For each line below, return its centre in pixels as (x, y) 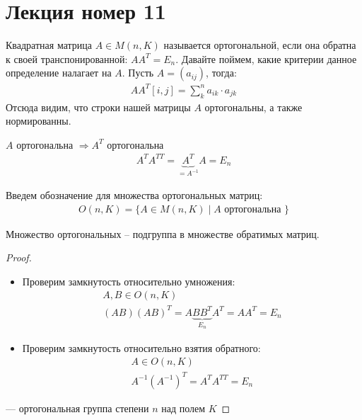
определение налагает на (59, 73)
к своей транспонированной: (67, 58)
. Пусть (138, 73)
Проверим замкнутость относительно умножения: (129, 281)
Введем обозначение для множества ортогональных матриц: (134, 194)
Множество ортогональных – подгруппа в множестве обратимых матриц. (163, 233)
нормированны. (39, 121)
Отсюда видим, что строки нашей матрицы (98, 107)
